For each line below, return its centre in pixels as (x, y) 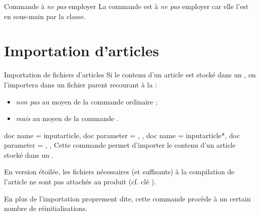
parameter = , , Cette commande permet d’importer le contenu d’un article (120, 145)
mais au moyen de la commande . (67, 118)
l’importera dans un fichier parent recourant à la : (81, 84)
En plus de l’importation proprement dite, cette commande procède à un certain (127, 198)
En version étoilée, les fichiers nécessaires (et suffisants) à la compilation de (119, 172)
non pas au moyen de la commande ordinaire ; (87, 101)
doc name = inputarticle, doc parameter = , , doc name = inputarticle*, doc (122, 135)
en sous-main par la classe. (45, 16)
